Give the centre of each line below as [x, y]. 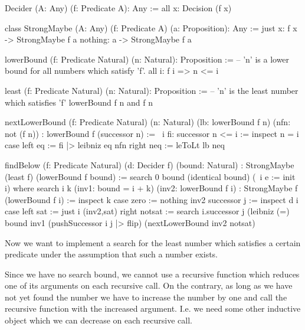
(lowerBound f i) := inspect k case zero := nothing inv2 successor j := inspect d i [152, 199]
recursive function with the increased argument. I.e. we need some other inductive [153, 308]
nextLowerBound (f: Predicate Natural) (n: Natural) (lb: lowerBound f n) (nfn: [148, 122]
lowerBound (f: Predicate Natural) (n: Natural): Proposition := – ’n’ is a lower [147, 59]
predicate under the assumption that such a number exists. [111, 254]
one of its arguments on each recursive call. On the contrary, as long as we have [149, 285]
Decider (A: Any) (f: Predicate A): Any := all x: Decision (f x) [118, 8]
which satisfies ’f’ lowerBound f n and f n [79, 102]
